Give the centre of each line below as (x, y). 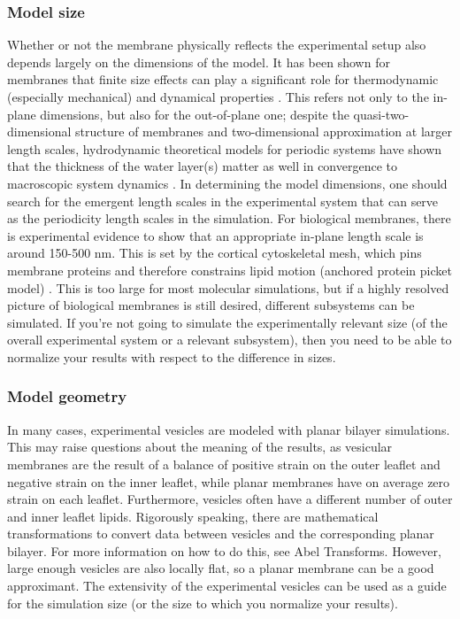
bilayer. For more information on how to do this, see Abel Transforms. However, (224, 550)
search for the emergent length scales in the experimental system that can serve (223, 201)
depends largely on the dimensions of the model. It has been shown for (199, 62)
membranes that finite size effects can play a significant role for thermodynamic (223, 79)
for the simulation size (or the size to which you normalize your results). (203, 603)
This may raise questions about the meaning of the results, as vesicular (200, 447)
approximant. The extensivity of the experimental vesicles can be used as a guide (227, 586)
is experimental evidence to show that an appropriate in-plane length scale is (215, 235)
